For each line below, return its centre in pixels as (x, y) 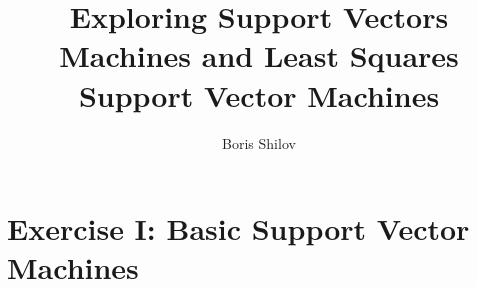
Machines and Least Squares (259, 55)
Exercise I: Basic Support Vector (238, 228)
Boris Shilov (259, 142)
